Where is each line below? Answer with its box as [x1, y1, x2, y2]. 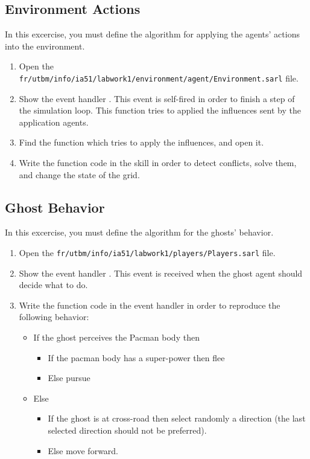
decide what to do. [19, 278, 88, 291]
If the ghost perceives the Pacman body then [33, 331, 200, 344]
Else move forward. [48, 444, 119, 457]
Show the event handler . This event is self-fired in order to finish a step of [19, 92, 295, 104]
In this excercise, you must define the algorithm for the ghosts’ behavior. [5, 226, 274, 239]
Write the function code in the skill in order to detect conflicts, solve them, [19, 156, 297, 169]
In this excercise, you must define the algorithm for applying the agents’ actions [5, 28, 300, 40]
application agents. [19, 115, 89, 128]
